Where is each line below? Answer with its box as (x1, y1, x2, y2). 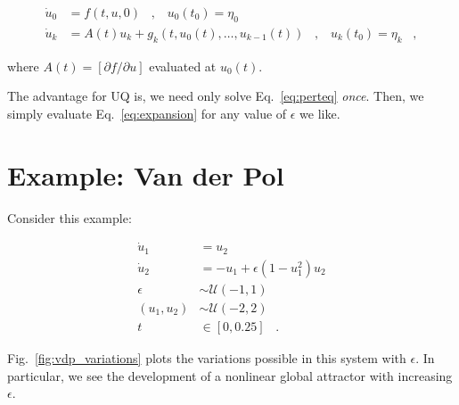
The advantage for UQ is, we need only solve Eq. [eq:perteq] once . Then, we (7, 87, 424, 105)
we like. (299, 103, 340, 122)
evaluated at (149, 56, 217, 75)
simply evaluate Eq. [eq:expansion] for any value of (7, 103, 287, 122)
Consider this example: (7, 208, 132, 227)
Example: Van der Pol (7, 156, 284, 193)
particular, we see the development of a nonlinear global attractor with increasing (7, 366, 453, 384)
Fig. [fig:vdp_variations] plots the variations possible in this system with (7, 348, 406, 367)
